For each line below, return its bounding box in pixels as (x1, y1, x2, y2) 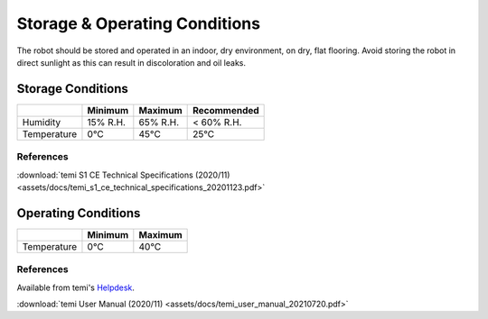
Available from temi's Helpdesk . (16, 282, 136, 293)
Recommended (192, 104, 259, 116)
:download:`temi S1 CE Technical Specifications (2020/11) (16, 169, 230, 180)
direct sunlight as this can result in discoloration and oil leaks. (16, 57, 246, 68)
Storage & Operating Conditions (16, 14, 261, 33)
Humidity (22, 115, 61, 128)
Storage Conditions (16, 81, 128, 96)
